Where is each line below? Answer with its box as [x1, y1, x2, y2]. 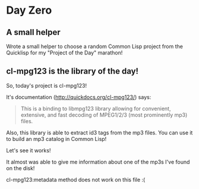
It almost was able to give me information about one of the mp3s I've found [6, 158, 190, 165]
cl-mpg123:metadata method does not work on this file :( [6, 176, 146, 183]
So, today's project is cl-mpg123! [6, 82, 87, 89]
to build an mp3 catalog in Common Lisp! [6, 135, 107, 142]
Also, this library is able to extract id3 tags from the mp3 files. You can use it [6, 129, 193, 136]
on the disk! [6, 164, 35, 172]
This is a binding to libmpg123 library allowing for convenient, [20, 105, 171, 112]
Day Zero [6, 4, 52, 17]
